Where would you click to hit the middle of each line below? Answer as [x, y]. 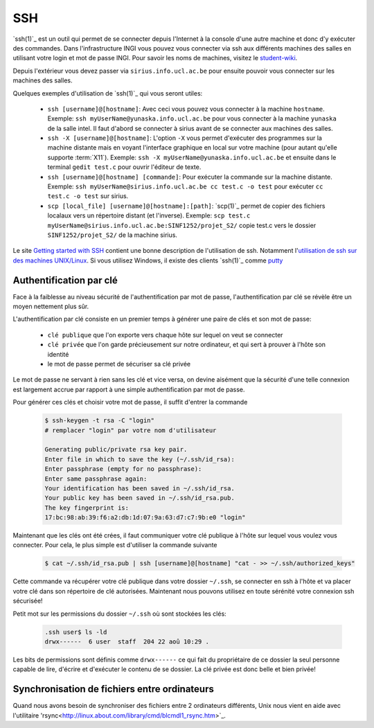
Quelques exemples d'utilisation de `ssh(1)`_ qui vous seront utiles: [108, 93]
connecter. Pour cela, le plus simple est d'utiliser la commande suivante [115, 545]
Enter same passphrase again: [96, 479]
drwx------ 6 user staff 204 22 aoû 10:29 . [127, 641]
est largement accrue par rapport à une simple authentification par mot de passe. [129, 389]
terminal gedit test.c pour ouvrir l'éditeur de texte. [124, 167]
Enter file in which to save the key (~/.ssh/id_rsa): [140, 459]
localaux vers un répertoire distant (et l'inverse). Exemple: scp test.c [149, 215]
